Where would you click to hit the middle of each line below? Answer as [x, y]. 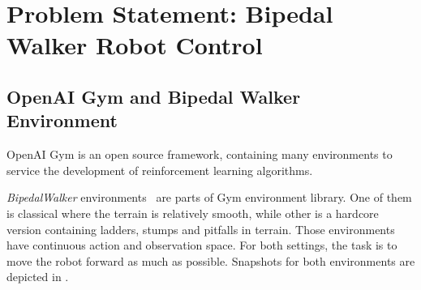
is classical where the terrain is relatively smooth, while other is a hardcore [193, 213]
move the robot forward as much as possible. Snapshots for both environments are [211, 260]
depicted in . [38, 277]
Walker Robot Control [135, 45]
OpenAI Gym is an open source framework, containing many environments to [200, 154]
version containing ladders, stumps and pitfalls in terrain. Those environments [201, 229]
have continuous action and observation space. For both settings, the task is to [202, 245]
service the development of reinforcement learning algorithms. [160, 170]
